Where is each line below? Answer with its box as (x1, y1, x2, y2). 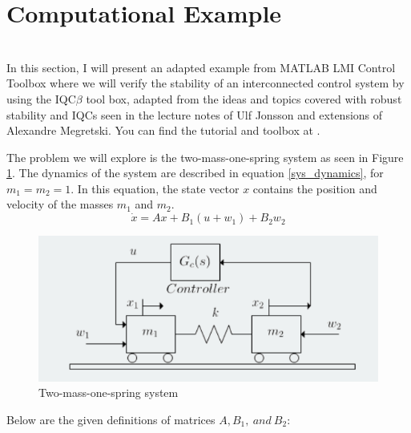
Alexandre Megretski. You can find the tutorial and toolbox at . (6, 122, 320, 139)
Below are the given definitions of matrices (6, 411, 216, 427)
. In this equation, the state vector (71, 180, 240, 196)
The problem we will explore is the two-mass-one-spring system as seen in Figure (6, 148, 404, 165)
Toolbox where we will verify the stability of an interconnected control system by (6, 75, 405, 91)
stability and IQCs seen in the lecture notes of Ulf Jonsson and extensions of (6, 106, 383, 123)
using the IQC (6, 90, 76, 107)
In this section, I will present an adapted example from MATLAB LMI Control (6, 59, 396, 75)
